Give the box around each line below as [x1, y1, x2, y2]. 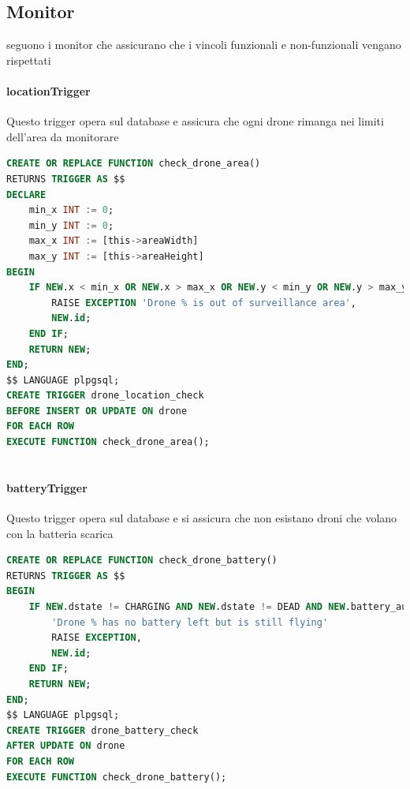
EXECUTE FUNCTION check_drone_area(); [6, 436, 210, 448]
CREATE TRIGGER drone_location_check [6, 390, 204, 402]
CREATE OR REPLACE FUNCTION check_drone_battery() [6, 555, 278, 567]
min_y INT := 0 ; [28, 219, 114, 231]
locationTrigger [6, 82, 91, 99]
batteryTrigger [6, 479, 88, 495]
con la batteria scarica [6, 525, 114, 541]
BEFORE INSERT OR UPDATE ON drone [6, 405, 188, 417]
